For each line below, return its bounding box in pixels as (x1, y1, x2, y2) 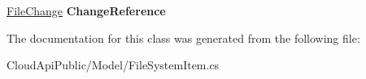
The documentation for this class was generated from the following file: (7, 29, 360, 46)
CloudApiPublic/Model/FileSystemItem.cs (7, 56, 220, 73)
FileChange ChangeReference (7, 2, 166, 19)
